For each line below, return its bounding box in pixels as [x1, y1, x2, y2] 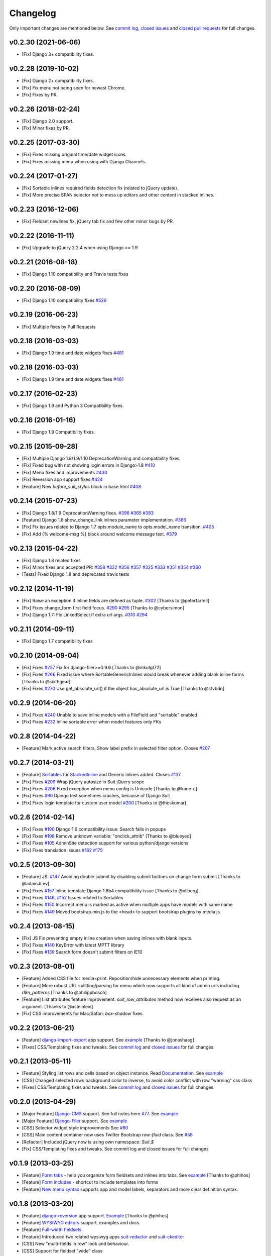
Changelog [9, 8, 56, 19]
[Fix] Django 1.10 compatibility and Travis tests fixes [22, 271, 129, 277]
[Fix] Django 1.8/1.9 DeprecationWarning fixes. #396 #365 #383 [22, 510, 154, 516]
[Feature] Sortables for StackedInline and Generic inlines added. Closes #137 [22, 772, 181, 778]
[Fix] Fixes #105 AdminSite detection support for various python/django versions [22, 840, 189, 846]
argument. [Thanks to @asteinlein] [22, 1003, 93, 1009]
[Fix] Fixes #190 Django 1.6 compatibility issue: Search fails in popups [22, 826, 166, 832]
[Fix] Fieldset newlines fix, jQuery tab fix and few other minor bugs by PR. [22, 218, 174, 224]
